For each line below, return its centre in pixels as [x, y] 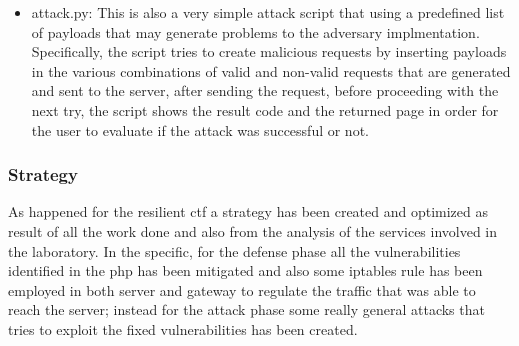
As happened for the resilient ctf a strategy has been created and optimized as [248, 211]
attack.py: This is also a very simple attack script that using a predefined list [268, 12]
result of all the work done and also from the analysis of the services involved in [253, 230]
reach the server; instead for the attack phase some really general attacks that [246, 309]
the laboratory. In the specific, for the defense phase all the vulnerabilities [234, 250]
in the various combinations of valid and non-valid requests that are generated [271, 70]
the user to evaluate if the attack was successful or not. [200, 129]
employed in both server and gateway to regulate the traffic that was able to [242, 289]
